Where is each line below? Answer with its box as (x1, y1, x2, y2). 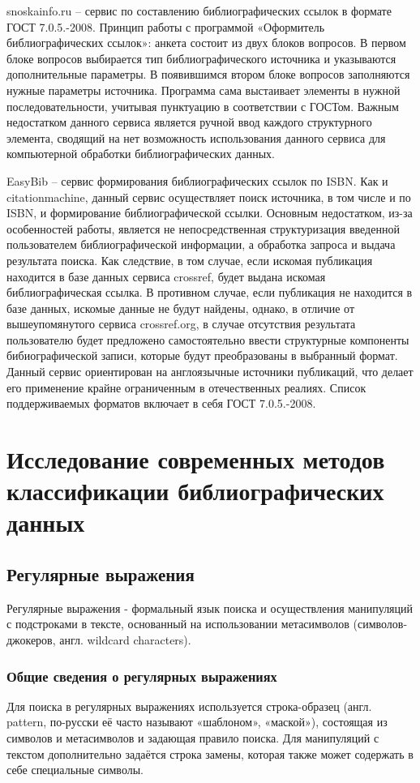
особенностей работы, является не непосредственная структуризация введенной (6, 220, 400, 237)
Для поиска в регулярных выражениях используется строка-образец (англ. (6, 697, 372, 714)
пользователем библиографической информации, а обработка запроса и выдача (6, 236, 396, 253)
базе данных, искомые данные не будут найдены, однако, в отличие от (6, 299, 355, 316)
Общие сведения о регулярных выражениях (6, 665, 277, 686)
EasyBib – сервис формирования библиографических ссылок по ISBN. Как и (6, 172, 388, 189)
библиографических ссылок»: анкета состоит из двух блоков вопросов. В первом (6, 34, 406, 51)
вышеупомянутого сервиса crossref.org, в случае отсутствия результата (6, 315, 356, 332)
